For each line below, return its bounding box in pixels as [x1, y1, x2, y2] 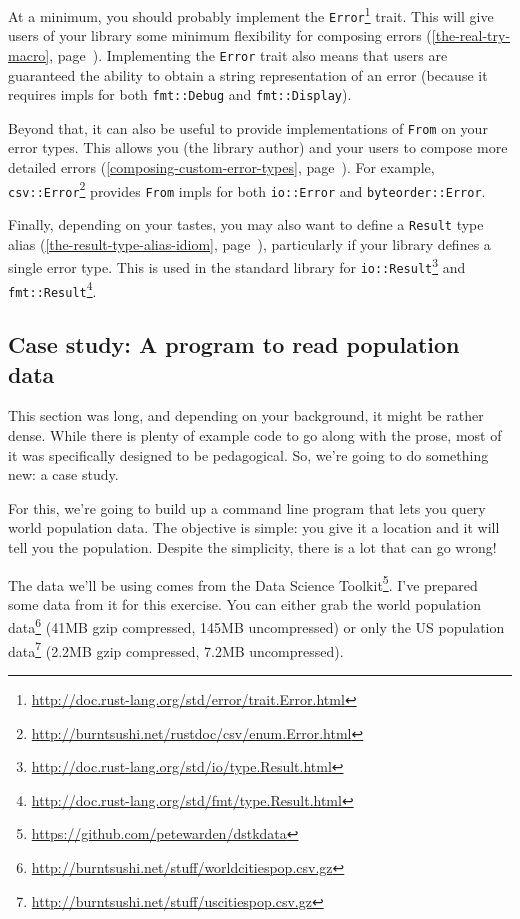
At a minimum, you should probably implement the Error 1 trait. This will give [8, 3, 494, 26]
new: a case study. [8, 464, 119, 485]
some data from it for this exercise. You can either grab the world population [8, 593, 481, 614]
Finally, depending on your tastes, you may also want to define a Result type [8, 213, 484, 234]
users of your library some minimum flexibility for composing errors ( [8, 25, 432, 46]
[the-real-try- [431, 25, 511, 46]
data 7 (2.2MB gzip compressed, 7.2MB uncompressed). [8, 637, 344, 661]
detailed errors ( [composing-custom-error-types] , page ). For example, [8, 157, 435, 178]
